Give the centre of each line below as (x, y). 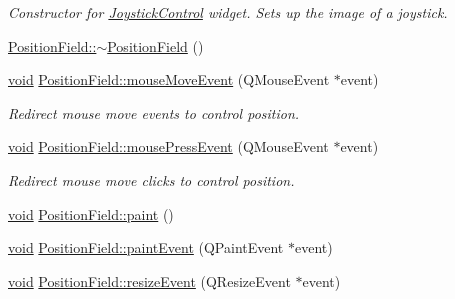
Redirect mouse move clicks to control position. (151, 179)
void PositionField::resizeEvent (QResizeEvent (149, 280)
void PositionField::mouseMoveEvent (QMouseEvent (169, 79)
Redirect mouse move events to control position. (154, 112)
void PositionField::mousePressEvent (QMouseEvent (168, 146)
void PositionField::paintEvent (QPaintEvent (146, 247)
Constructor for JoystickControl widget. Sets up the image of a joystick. (228, 12)
